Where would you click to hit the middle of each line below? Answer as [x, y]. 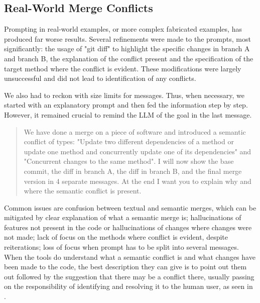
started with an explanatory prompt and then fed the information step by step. [126, 105]
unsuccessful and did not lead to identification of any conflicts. [100, 78]
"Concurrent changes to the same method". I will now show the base [129, 161]
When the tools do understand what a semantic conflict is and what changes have [130, 257]
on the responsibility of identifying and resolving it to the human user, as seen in [128, 286]
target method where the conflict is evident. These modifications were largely [123, 68]
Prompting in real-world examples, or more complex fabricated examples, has [123, 29]
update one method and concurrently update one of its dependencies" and [138, 151]
